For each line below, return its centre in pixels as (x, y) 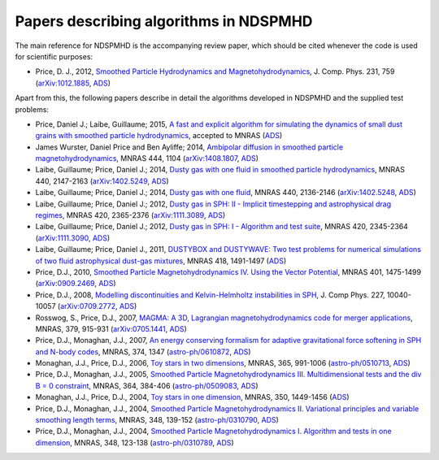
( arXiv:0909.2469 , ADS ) (76, 284)
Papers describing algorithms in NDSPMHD (164, 21)
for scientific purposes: (54, 56)
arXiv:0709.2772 (88, 306)
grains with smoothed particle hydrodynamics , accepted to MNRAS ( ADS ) (159, 136)
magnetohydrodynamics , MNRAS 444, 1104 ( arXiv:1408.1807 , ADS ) (147, 158)
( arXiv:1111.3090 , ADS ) (72, 238)
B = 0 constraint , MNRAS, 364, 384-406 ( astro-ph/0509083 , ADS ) (147, 385)
